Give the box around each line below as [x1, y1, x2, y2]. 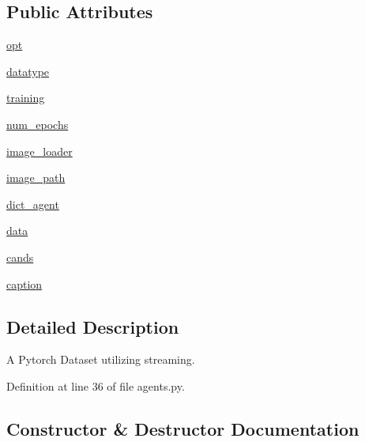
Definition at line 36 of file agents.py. [6, 377, 185, 394]
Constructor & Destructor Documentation [6, 416, 359, 440]
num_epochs [6, 115, 69, 132]
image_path [6, 169, 66, 186]
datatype [6, 62, 50, 79]
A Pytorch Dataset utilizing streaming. [6, 351, 195, 368]
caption [6, 275, 43, 292]
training [6, 89, 45, 106]
